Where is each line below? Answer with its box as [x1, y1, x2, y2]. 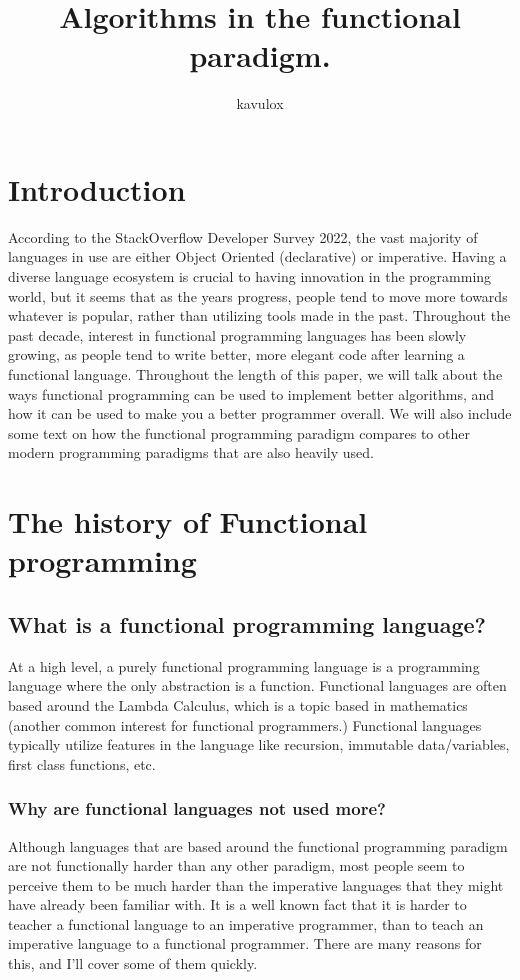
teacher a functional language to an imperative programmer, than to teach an [8, 913, 484, 934]
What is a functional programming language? [8, 608, 486, 639]
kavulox [236, 93, 284, 114]
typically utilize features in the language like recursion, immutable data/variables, [8, 734, 510, 755]
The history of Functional [8, 501, 368, 542]
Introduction [8, 168, 186, 209]
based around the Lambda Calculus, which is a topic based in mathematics [8, 694, 468, 715]
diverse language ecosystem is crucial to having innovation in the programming [8, 266, 492, 287]
